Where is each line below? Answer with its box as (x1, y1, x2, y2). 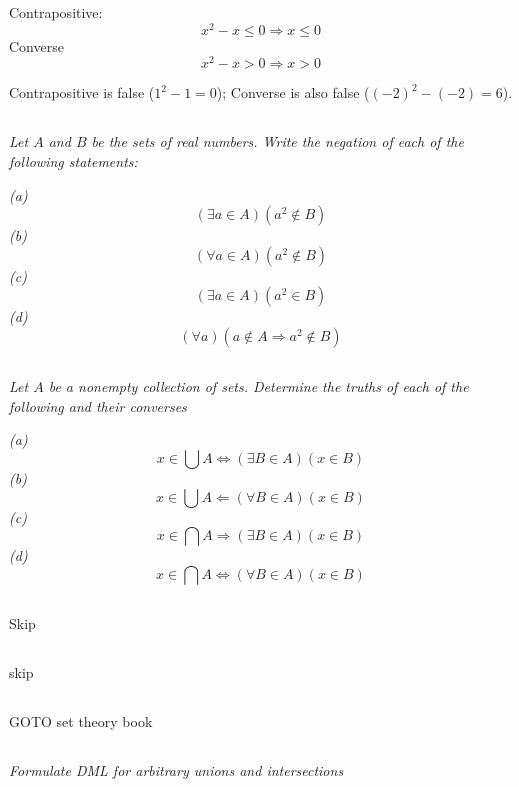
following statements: (9, 150, 138, 171)
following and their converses (9, 395, 187, 416)
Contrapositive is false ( (9, 82, 155, 103)
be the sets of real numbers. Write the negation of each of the (91, 131, 464, 152)
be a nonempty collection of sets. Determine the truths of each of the (48, 376, 469, 397)
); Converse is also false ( (216, 82, 370, 103)
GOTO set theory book (9, 711, 153, 732)
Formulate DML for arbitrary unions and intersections (9, 760, 344, 781)
